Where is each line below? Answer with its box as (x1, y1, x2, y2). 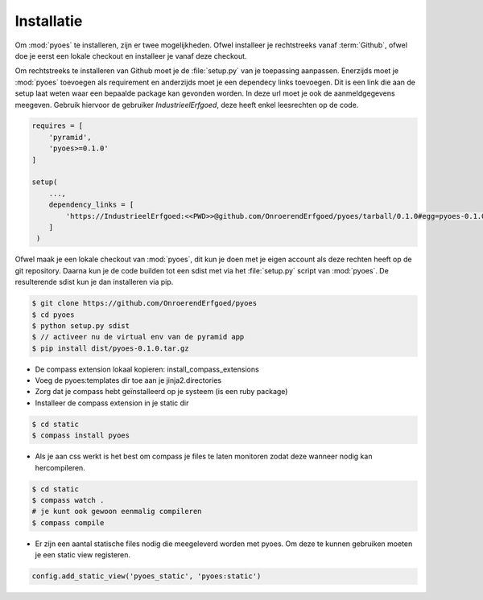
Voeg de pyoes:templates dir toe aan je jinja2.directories (35, 376, 221, 385)
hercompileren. (35, 462, 86, 472)
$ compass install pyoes (31, 431, 130, 440)
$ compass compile (31, 518, 105, 527)
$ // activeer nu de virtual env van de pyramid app (31, 332, 245, 342)
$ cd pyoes (31, 310, 75, 319)
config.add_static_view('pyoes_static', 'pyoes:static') (31, 572, 262, 581)
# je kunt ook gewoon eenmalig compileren (31, 507, 202, 516)
